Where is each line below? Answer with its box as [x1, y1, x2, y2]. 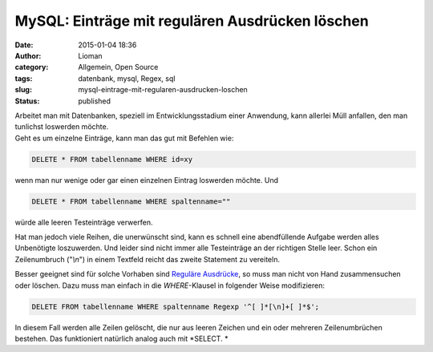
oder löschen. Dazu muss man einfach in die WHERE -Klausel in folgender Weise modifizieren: [14, 281, 325, 290]
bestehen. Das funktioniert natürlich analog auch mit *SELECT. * [14, 334, 229, 343]
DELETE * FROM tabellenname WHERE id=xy [31, 155, 192, 164]
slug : [14, 85, 32, 95]
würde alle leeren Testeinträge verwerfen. [14, 217, 153, 227]
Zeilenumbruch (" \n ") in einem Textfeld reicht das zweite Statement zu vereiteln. [14, 254, 281, 264]
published [78, 96, 111, 106]
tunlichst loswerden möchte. [14, 122, 109, 131]
